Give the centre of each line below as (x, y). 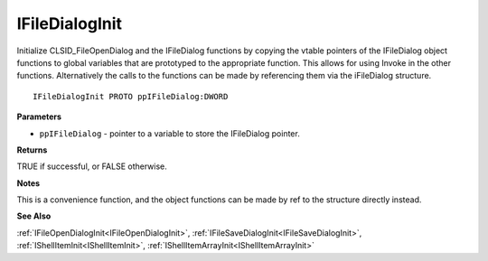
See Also (34, 216)
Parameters (39, 117)
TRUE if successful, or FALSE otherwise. (92, 166)
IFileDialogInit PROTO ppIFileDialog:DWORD (131, 96)
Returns (32, 150)
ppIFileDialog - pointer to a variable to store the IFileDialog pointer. (169, 133)
